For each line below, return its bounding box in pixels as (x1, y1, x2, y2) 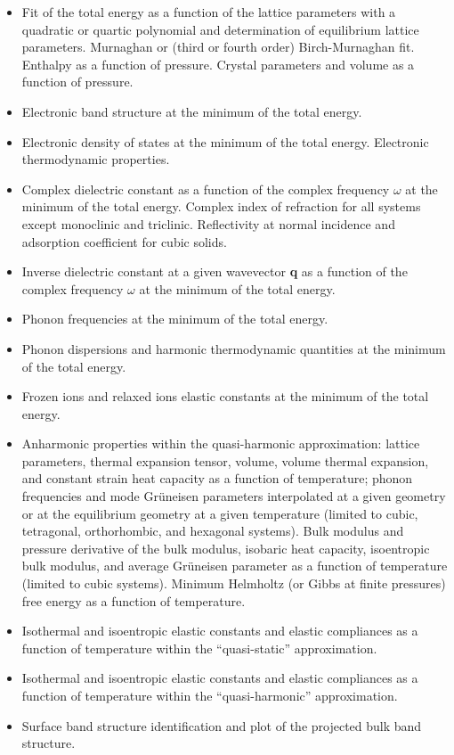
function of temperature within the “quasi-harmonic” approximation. (21, 686, 398, 704)
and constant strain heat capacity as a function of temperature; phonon (21, 469, 413, 488)
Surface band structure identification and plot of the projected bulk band (21, 716, 422, 734)
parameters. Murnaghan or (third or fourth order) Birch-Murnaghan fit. (21, 37, 415, 56)
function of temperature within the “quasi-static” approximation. (21, 638, 377, 657)
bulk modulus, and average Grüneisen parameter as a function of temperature (21, 556, 448, 575)
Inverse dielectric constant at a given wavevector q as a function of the (21, 262, 408, 281)
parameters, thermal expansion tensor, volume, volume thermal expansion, (21, 451, 429, 470)
